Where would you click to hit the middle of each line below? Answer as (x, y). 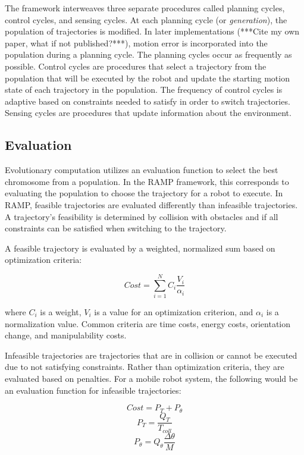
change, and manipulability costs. (66, 335)
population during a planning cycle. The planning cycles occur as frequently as (148, 54)
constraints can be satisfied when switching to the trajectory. (116, 228)
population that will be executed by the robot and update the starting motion (147, 78)
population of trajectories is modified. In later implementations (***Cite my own (152, 31)
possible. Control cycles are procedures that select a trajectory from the (136, 66)
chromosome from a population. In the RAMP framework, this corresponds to (147, 181)
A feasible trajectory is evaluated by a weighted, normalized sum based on (140, 248)
